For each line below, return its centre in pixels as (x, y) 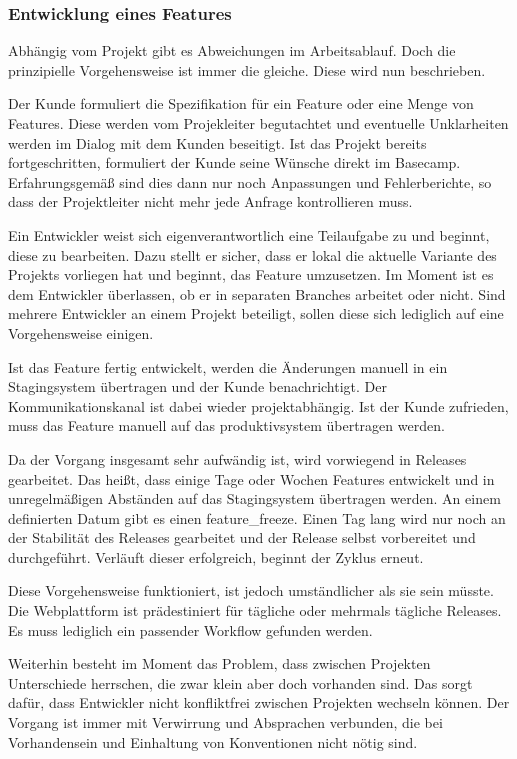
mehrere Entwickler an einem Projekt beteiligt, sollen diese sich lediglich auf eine (256, 313)
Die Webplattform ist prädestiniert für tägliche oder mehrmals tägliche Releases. (255, 610)
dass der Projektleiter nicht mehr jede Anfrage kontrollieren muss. (210, 201)
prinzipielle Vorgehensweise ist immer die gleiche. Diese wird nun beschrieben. (247, 69)
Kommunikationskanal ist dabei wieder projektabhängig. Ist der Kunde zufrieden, (258, 405)
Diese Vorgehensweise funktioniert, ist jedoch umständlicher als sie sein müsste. (251, 590)
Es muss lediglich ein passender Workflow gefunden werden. (190, 629)
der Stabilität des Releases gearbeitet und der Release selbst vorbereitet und (242, 537)
